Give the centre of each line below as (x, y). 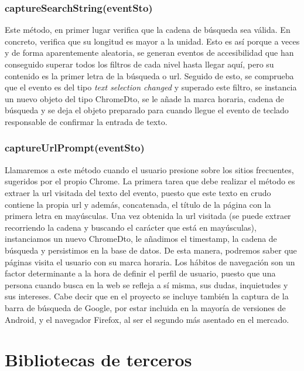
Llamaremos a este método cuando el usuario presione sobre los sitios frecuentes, (149, 169)
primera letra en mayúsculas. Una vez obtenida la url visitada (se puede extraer (148, 216)
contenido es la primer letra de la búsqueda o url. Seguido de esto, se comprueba (149, 75)
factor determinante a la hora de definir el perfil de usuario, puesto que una (140, 273)
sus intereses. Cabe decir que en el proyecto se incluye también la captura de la (147, 296)
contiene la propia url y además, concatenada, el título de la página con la (138, 204)
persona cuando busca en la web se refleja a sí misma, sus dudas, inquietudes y (146, 284)
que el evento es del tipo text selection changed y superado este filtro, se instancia (151, 87)
